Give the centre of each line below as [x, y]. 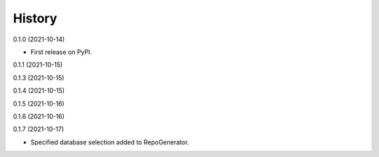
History [35, 18]
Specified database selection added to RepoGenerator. [110, 142]
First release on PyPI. [61, 52]
